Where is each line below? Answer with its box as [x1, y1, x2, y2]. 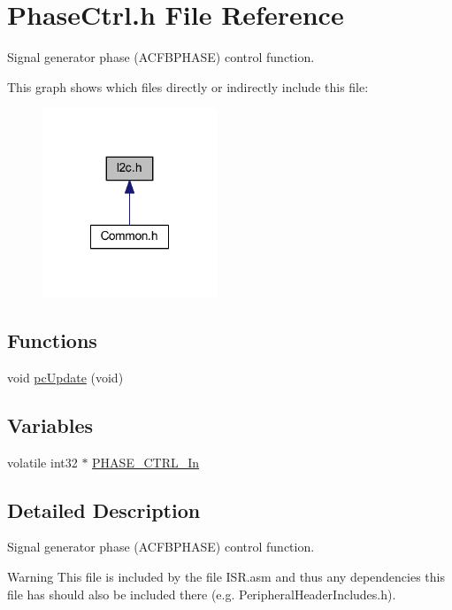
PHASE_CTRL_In [92, 452, 200, 471]
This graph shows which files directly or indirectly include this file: [7, 77, 369, 96]
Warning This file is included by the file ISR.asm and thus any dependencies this [7, 568, 446, 586]
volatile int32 [7, 452, 78, 471]
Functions [7, 327, 97, 354]
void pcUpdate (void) [7, 367, 124, 386]
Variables [7, 411, 94, 438]
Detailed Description [7, 496, 201, 523]
